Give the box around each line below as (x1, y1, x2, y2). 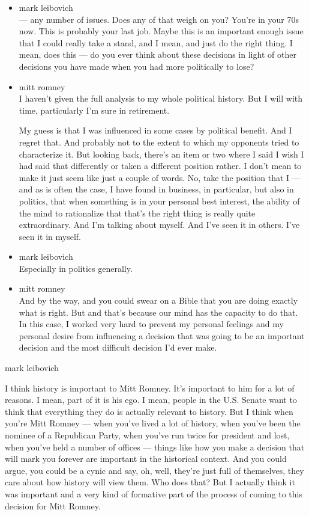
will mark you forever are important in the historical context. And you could (5, 452, 287, 465)
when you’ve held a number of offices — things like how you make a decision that (5, 440, 305, 453)
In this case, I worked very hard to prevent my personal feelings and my (19, 318, 284, 330)
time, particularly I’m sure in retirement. (19, 103, 170, 116)
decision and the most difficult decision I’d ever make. (19, 341, 217, 354)
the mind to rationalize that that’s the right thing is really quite (19, 206, 256, 219)
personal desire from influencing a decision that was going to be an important (19, 329, 305, 342)
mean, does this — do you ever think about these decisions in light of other (19, 48, 296, 61)
